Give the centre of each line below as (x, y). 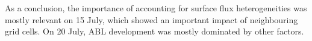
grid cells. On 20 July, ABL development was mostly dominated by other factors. (154, 31)
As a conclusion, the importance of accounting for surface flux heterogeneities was (156, 8)
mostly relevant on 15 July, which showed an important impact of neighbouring (151, 19)
